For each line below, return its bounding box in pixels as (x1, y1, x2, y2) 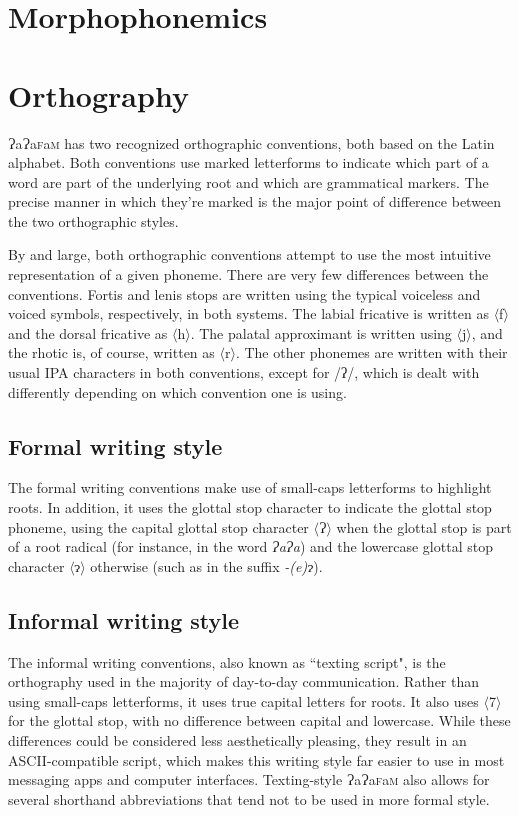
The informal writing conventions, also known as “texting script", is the (8, 651, 446, 672)
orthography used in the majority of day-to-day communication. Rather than (8, 671, 480, 692)
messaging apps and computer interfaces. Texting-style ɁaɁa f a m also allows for (8, 769, 490, 790)
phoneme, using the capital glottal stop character (8, 516, 309, 537)
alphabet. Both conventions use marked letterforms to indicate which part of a (8, 152, 489, 173)
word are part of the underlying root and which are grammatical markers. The (8, 171, 489, 192)
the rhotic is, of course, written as (8, 342, 215, 363)
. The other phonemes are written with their (235, 342, 508, 363)
